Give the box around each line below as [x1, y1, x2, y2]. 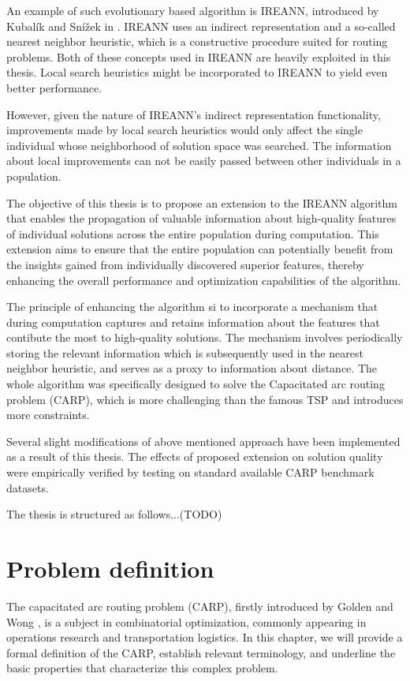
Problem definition [6, 552, 214, 584]
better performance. [6, 79, 102, 95]
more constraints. [6, 406, 90, 423]
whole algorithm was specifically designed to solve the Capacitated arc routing [6, 376, 385, 392]
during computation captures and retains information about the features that [6, 313, 380, 330]
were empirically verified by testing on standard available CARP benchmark [6, 464, 375, 481]
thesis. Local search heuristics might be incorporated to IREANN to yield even [6, 64, 388, 80]
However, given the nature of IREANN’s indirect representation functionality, [6, 106, 381, 122]
